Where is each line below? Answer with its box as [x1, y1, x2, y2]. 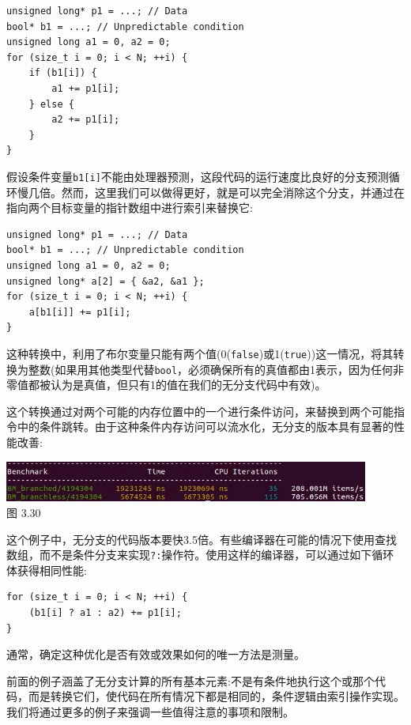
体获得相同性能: [6, 561, 87, 578]
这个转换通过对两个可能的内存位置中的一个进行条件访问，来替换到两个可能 [6, 402, 394, 419]
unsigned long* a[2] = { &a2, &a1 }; [6, 275, 205, 287]
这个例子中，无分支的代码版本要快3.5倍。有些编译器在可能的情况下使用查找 [6, 531, 397, 547]
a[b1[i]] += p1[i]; [28, 306, 131, 318]
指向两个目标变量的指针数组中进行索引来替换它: [6, 199, 253, 216]
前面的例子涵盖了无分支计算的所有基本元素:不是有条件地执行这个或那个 [6, 672, 375, 689]
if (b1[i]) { [28, 67, 97, 79]
